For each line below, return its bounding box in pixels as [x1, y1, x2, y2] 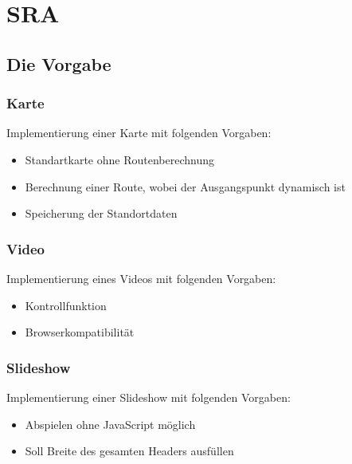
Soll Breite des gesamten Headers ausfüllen [25, 442, 234, 459]
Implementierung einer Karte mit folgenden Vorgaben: [6, 124, 272, 141]
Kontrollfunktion [25, 297, 107, 313]
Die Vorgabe [6, 51, 111, 76]
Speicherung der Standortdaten [25, 205, 178, 222]
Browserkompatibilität [25, 324, 135, 340]
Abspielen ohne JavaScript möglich [25, 415, 196, 432]
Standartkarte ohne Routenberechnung [25, 151, 214, 167]
